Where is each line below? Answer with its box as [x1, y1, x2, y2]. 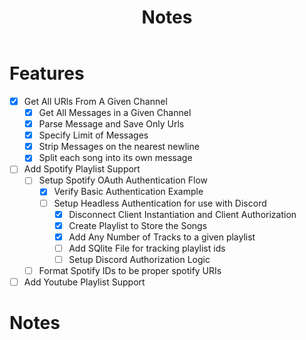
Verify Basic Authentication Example [53, 186, 204, 198]
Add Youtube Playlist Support [23, 276, 146, 288]
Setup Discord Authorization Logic [68, 253, 211, 265]
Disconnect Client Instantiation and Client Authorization [68, 208, 297, 220]
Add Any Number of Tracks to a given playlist [68, 231, 256, 243]
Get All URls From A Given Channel [23, 95, 168, 107]
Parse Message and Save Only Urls [38, 118, 185, 130]
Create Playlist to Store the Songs [68, 219, 208, 231]
